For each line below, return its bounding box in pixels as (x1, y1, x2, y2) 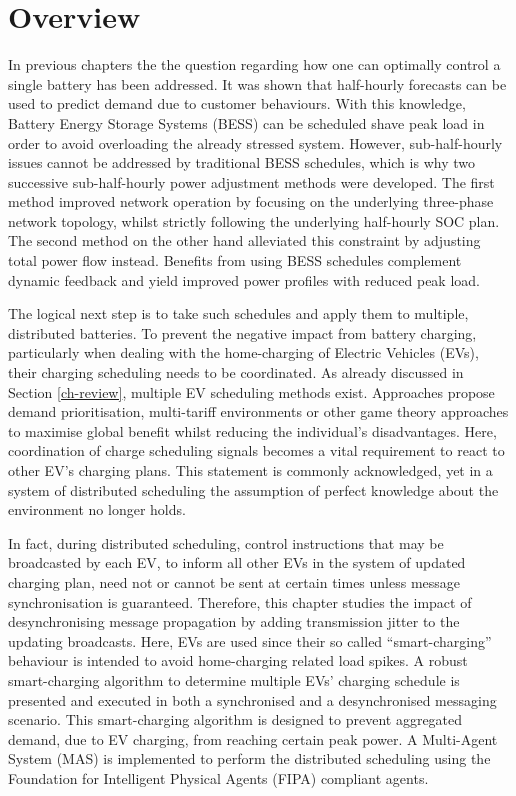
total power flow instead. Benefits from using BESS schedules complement (8, 250, 462, 271)
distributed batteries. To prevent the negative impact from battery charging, (8, 322, 477, 343)
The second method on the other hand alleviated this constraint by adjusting (8, 230, 481, 251)
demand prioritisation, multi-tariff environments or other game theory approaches (8, 401, 509, 422)
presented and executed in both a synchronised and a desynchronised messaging (8, 689, 497, 710)
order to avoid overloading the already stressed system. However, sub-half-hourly (8, 132, 503, 153)
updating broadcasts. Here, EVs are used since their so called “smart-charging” (8, 630, 492, 651)
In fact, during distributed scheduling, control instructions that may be (8, 532, 444, 553)
